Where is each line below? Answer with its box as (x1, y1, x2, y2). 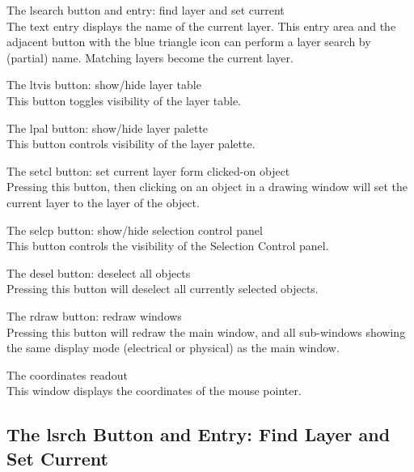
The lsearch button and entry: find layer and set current (6, 2, 285, 18)
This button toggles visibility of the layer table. (6, 91, 242, 108)
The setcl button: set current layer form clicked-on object (6, 162, 290, 179)
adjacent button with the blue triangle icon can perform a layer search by (6, 33, 371, 50)
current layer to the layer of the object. (6, 193, 200, 210)
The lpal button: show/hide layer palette (6, 119, 209, 136)
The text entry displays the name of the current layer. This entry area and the (6, 17, 396, 34)
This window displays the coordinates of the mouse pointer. (6, 382, 302, 399)
